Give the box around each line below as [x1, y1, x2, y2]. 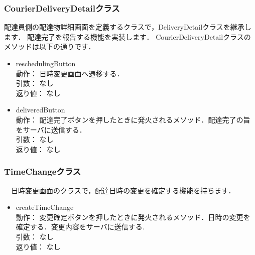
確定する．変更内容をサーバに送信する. [16, 221, 145, 232]
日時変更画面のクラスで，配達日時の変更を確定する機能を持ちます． [11, 185, 235, 195]
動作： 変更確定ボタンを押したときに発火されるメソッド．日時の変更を [16, 211, 250, 222]
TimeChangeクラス [4, 165, 81, 178]
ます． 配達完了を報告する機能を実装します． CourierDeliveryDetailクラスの [4, 31, 251, 42]
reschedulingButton [16, 58, 76, 68]
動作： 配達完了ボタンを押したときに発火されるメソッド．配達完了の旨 [16, 114, 250, 124]
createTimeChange [16, 202, 74, 212]
